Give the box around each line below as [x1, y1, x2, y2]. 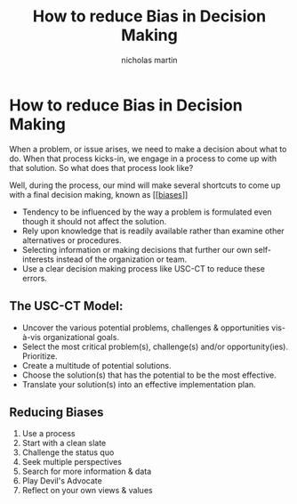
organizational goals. [43, 331, 120, 342]
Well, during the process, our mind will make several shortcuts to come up [9, 180, 281, 191]
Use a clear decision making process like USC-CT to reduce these [21, 263, 265, 273]
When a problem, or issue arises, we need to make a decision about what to [9, 143, 287, 154]
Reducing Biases [9, 404, 104, 419]
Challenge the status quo [21, 447, 115, 458]
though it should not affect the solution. [21, 215, 167, 226]
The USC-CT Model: [9, 298, 124, 313]
